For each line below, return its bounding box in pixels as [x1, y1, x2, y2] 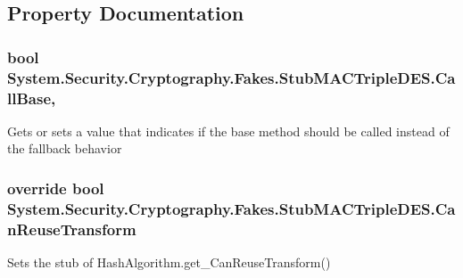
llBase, [7, 86, 56, 109]
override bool [7, 176, 104, 199]
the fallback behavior [7, 139, 122, 158]
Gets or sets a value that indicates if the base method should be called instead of [7, 121, 450, 140]
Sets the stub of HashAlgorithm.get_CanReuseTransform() [7, 253, 331, 272]
